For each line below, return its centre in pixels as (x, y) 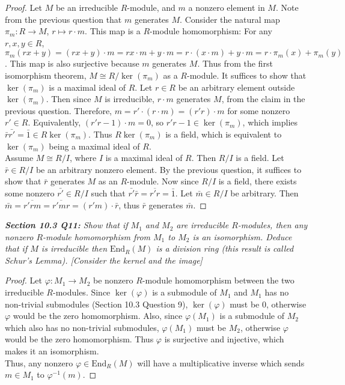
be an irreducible (87, 7)
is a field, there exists (258, 181)
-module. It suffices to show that (246, 75)
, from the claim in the (263, 99)
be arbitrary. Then (264, 192)
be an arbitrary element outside (237, 87)
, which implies (270, 122)
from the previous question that (63, 19)
